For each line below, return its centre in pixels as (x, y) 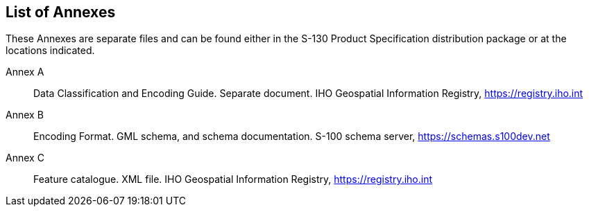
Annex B (25, 115)
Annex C (25, 158)
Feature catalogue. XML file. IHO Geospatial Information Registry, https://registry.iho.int (233, 179)
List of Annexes (61, 12)
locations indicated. (50, 51)
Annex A (25, 72)
